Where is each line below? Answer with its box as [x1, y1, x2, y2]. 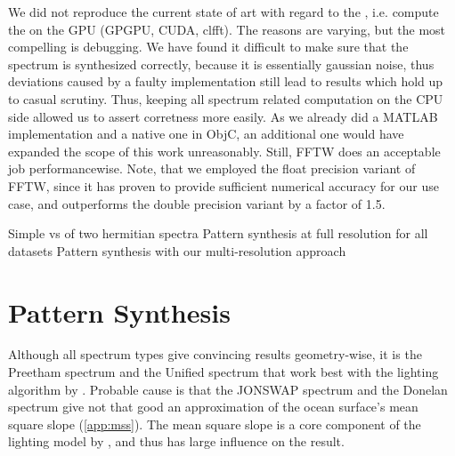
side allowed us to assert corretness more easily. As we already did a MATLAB [8, 107, 438, 125]
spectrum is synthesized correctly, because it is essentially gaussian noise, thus [8, 54, 435, 73]
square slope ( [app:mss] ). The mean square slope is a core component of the [8, 414, 421, 433]
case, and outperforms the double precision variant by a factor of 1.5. [8, 194, 386, 212]
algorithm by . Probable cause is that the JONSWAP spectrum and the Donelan [8, 380, 448, 398]
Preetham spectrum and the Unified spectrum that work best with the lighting [8, 363, 439, 381]
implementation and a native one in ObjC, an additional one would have [8, 124, 404, 143]
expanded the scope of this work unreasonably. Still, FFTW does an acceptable [8, 141, 441, 160]
